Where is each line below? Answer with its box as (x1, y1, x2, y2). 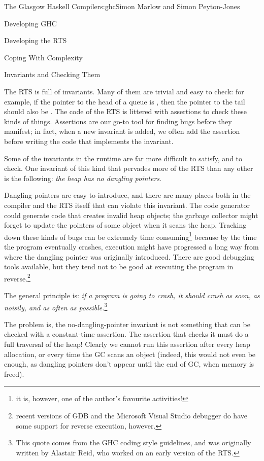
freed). (4, 368, 24, 379)
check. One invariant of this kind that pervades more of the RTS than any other (4, 163, 253, 173)
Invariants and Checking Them (4, 69, 101, 80)
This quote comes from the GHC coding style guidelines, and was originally (16, 437, 251, 448)
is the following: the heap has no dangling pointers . (4, 172, 161, 183)
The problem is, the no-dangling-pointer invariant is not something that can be (4, 318, 250, 329)
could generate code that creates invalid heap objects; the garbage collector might (4, 209, 258, 220)
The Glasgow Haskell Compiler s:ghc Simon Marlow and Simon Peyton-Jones (4, 1, 240, 11)
